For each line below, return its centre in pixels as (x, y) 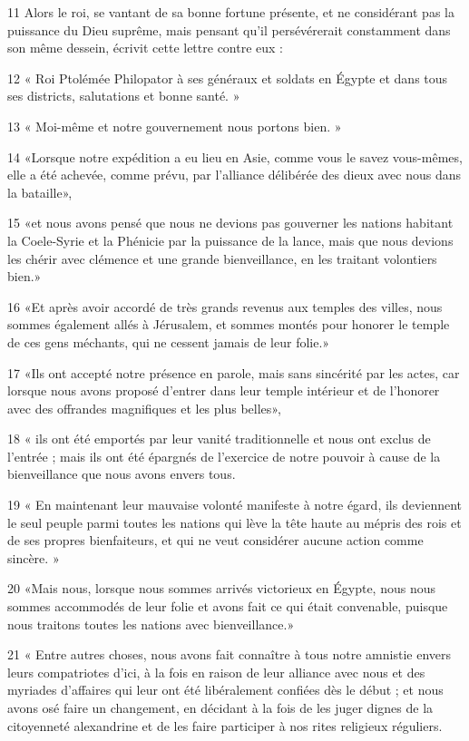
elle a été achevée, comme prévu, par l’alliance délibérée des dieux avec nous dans (234, 175)
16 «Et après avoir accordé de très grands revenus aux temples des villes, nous (225, 306)
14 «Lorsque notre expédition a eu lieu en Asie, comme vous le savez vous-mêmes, (235, 156)
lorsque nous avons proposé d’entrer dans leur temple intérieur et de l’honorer (224, 390)
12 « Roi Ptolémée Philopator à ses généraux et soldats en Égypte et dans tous (228, 78)
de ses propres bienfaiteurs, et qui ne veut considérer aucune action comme (215, 540)
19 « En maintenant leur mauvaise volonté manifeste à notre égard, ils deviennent (235, 505)
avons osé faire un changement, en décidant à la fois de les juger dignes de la (220, 707)
